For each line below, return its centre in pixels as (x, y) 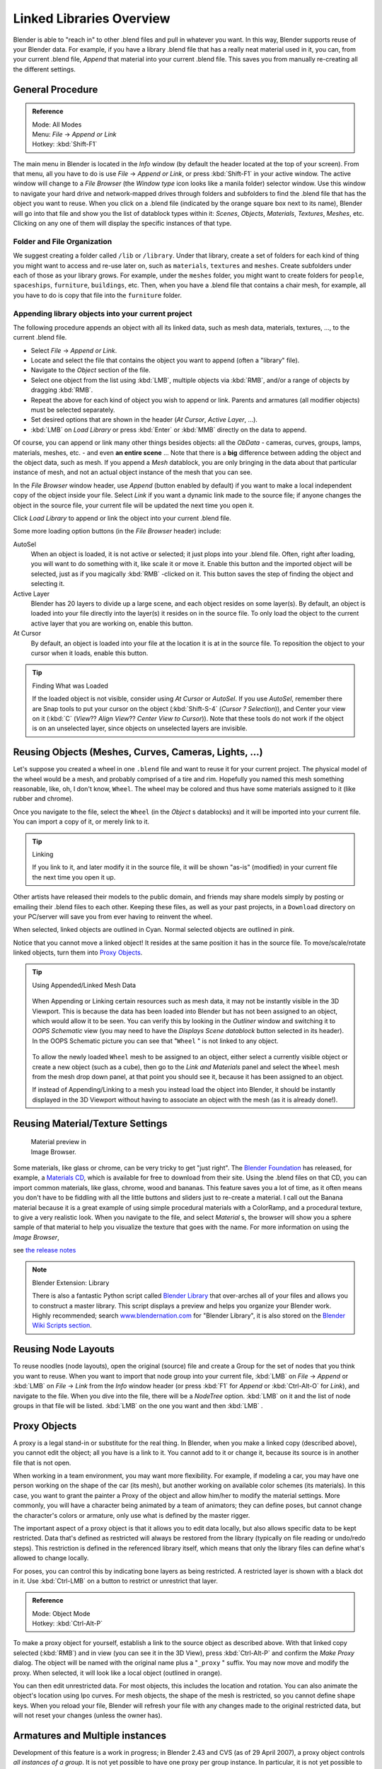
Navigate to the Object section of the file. (91, 370)
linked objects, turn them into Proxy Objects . (78, 952)
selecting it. (48, 584)
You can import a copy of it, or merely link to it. (81, 822)
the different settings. (44, 69)
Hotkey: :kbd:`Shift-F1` (65, 144)
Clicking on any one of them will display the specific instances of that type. (122, 224)
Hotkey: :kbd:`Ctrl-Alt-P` (68, 1623)
